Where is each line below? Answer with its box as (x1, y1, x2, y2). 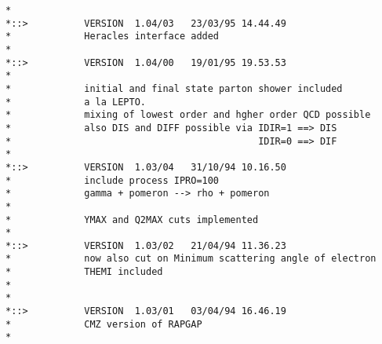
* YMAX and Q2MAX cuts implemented (5, 214, 259, 225)
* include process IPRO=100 (5, 174, 220, 186)
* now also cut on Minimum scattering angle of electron (5, 253, 377, 265)
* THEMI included (5, 266, 163, 278)
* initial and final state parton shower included (5, 82, 343, 94)
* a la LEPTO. (5, 96, 146, 108)
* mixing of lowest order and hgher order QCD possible (5, 109, 371, 121)
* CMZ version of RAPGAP (5, 318, 202, 330)
